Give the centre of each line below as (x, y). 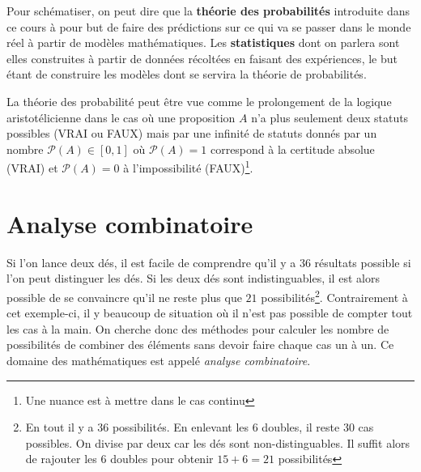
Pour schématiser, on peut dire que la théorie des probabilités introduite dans (208, 11)
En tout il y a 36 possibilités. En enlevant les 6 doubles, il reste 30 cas (200, 427)
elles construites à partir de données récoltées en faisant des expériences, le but (202, 58)
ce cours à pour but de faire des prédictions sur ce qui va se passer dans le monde (209, 26)
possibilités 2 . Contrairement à (334, 296)
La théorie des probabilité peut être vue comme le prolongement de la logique (199, 101)
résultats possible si (363, 262)
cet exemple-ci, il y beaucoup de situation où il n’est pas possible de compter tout (210, 313)
